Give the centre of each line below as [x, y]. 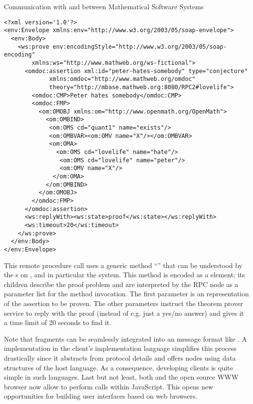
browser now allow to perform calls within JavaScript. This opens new [109, 386]
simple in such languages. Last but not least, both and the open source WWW [121, 377]
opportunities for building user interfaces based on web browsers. [101, 396]
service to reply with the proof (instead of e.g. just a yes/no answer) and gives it [124, 313]
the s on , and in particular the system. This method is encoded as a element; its [125, 275]
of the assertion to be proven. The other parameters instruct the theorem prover [124, 303]
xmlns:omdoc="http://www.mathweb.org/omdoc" [122, 79]
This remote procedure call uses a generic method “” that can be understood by [123, 265]
